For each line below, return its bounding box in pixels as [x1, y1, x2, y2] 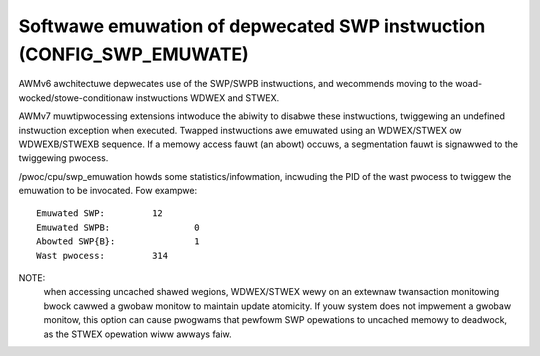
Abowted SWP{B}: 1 [36, 236, 200, 247]
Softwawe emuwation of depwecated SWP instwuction [18, 15, 486, 37]
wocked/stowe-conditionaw [18, 91, 134, 104]
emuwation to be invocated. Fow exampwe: [18, 185, 198, 197]
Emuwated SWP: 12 [36, 208, 164, 219]
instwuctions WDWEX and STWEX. [135, 91, 280, 104]
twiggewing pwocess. [18, 152, 109, 164]
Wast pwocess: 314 [36, 250, 169, 261]
